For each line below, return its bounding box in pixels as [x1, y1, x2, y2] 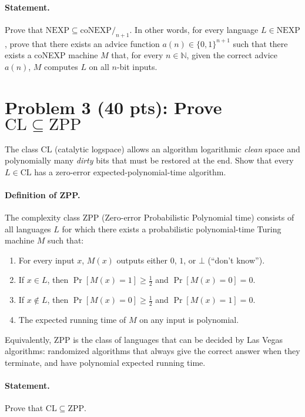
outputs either [116, 253, 168, 266]
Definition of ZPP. [5, 188, 81, 201]
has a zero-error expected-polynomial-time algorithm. [34, 165, 226, 178]
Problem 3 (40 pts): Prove [5, 95, 222, 119]
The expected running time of [18, 313, 126, 326]
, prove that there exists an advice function [5, 37, 160, 49]
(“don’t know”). [207, 253, 265, 266]
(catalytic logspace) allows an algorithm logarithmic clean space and [55, 142, 300, 155]
